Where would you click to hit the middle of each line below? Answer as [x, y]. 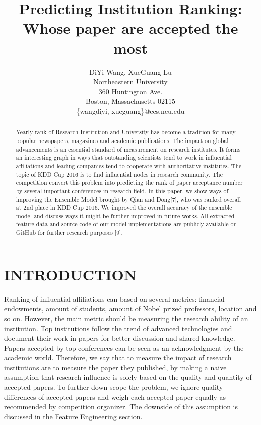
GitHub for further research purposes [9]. [69, 233]
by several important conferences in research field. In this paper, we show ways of [122, 190]
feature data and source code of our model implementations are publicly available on [126, 224]
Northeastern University [130, 82]
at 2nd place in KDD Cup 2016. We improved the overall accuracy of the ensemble [124, 207]
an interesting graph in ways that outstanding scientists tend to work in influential [124, 157]
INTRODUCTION [71, 274]
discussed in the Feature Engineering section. [73, 416]
